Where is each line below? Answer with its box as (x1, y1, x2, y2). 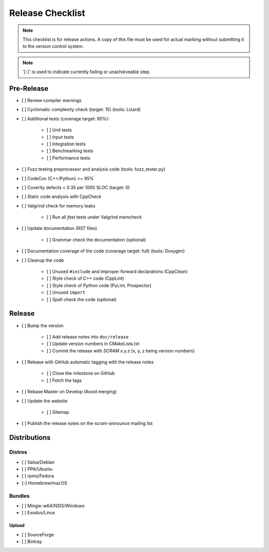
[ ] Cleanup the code (21, 257, 64, 263)
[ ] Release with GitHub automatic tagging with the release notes (21, 359, 154, 365)
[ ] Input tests (46, 134, 74, 140)
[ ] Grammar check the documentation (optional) (46, 236, 146, 242)
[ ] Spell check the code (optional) (46, 296, 117, 302)
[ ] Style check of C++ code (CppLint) (46, 275, 125, 281)
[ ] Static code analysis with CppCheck (21, 194, 102, 200)
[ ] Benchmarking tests (46, 148, 94, 154)
